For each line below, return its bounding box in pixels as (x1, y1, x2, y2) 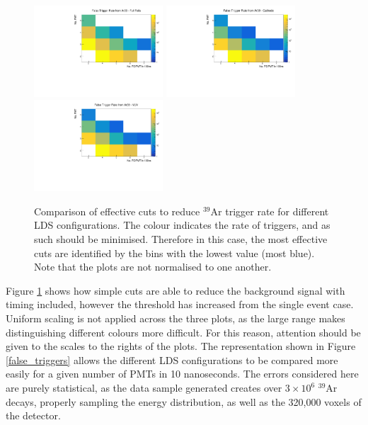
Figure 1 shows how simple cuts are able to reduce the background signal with (6, 283, 345, 297)
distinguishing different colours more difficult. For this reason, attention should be (6, 324, 361, 339)
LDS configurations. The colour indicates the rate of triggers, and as (34, 217, 330, 232)
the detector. (6, 408, 61, 423)
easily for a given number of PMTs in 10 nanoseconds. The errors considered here (6, 366, 359, 381)
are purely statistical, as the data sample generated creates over (6, 380, 282, 395)
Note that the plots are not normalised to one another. (34, 259, 272, 274)
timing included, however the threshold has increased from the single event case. (6, 297, 354, 312)
